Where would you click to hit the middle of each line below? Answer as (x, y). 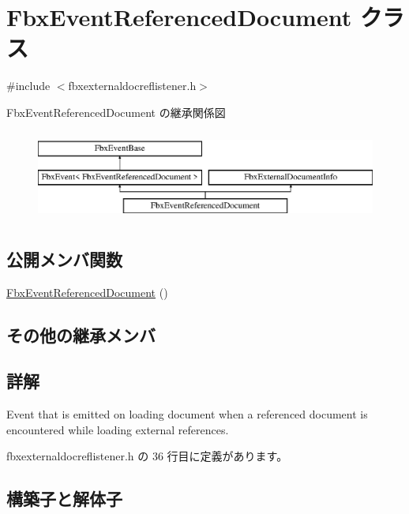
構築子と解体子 (64, 499)
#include (28, 86)
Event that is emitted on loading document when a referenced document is (187, 414)
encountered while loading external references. (118, 429)
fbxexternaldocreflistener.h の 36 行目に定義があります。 (147, 456)
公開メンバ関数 (64, 259)
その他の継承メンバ (81, 334)
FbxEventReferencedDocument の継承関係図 (116, 112)
